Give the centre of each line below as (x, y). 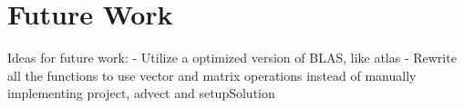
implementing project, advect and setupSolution (141, 93)
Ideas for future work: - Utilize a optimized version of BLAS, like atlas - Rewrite (232, 58)
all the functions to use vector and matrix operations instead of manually (212, 75)
